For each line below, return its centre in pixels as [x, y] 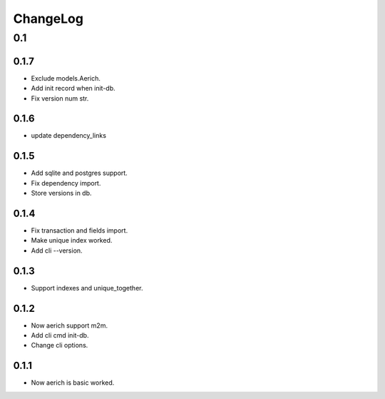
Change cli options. [60, 345]
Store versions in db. [61, 193]
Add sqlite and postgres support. [79, 173]
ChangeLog [48, 19]
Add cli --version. [57, 251]
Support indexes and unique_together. [87, 288]
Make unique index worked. [72, 241]
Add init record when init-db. [73, 89]
